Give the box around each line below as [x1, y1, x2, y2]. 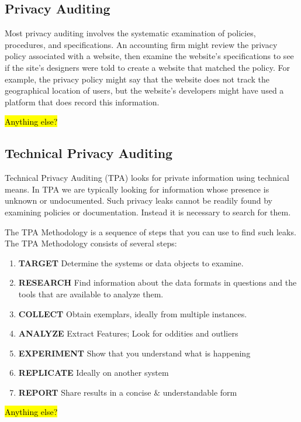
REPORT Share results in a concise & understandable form [18, 386, 237, 398]
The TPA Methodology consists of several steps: [5, 237, 177, 249]
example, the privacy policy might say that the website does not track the [5, 73, 269, 85]
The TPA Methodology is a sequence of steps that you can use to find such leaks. [5, 225, 296, 238]
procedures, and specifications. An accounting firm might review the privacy [5, 38, 278, 50]
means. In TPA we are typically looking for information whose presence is [5, 183, 269, 195]
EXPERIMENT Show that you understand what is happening [18, 346, 251, 359]
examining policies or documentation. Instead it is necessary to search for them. [5, 205, 291, 218]
